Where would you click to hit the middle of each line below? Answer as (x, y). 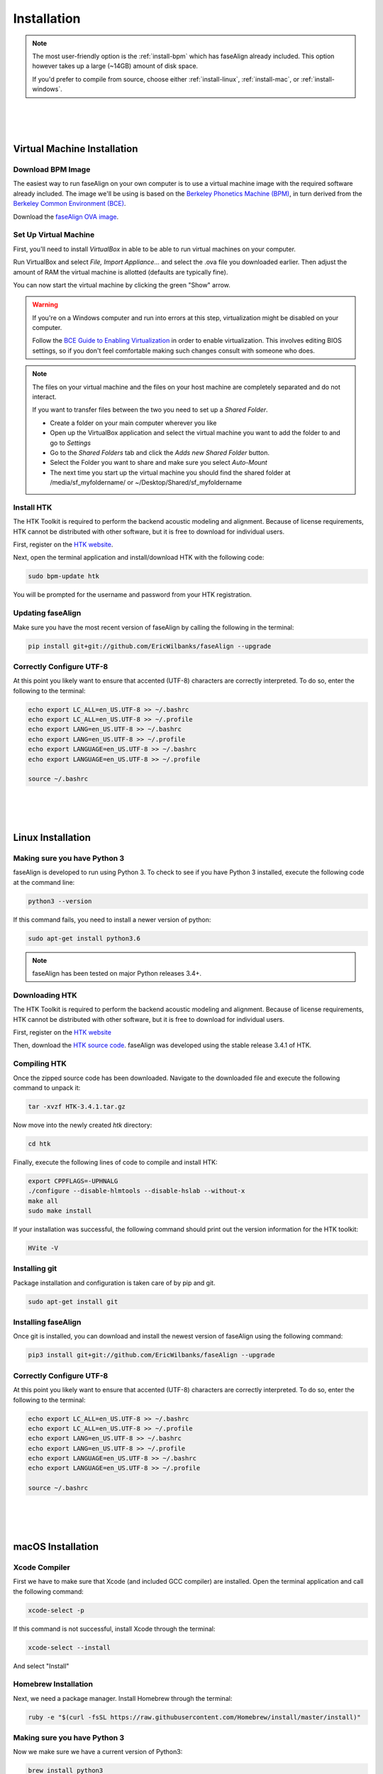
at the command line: (44, 882)
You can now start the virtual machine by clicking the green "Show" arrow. (122, 285)
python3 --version (60, 901)
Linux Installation (52, 838)
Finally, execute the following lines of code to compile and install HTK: (115, 1162)
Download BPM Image (52, 170)
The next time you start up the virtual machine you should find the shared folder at (170, 473)
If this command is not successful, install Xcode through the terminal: (114, 1629)
